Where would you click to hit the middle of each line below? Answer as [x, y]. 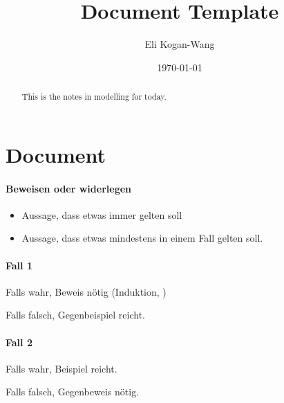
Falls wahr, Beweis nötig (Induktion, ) [86, 291]
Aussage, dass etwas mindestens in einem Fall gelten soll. [142, 238]
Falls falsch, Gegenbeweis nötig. [73, 392]
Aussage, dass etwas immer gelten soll [102, 214]
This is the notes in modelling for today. [94, 97]
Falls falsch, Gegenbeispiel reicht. [76, 315]
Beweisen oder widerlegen [68, 188]
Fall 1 [19, 265]
